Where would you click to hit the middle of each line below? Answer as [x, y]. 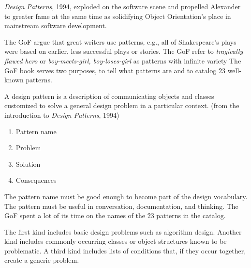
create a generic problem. [42, 260]
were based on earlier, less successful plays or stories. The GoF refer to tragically [124, 51]
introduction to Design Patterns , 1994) [62, 115]
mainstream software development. [56, 25]
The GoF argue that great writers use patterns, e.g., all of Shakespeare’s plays [120, 41]
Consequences [36, 180]
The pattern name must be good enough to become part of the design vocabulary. [126, 196]
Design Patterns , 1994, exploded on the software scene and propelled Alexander [123, 6]
